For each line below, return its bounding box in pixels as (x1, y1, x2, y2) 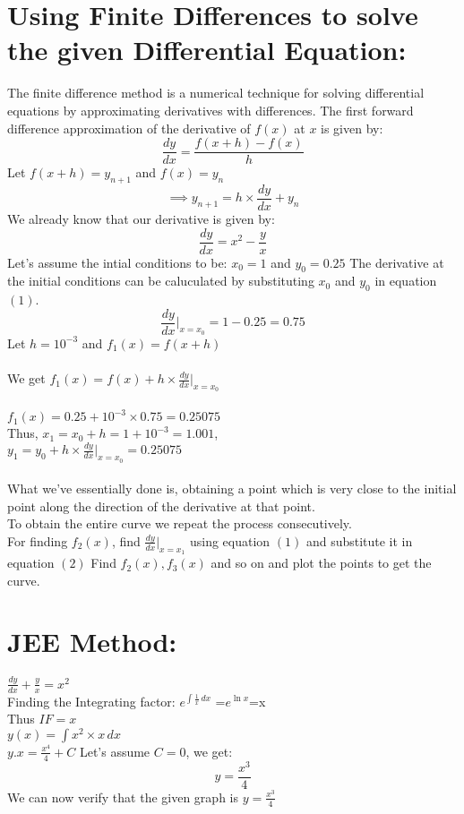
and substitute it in (305, 531, 413, 550)
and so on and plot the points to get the (211, 553, 432, 572)
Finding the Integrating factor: (7, 691, 176, 710)
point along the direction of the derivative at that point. (7, 496, 315, 515)
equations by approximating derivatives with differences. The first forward (7, 100, 414, 119)
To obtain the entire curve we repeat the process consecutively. (7, 514, 352, 533)
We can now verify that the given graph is (7, 787, 238, 806)
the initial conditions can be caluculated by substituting (7, 271, 314, 290)
